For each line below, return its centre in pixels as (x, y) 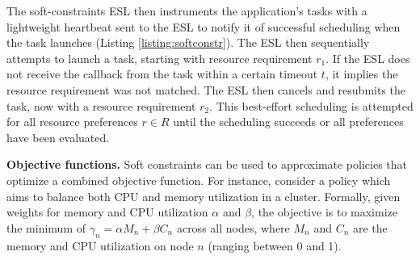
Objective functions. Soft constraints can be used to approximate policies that (207, 164)
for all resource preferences (72, 122)
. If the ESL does (368, 58)
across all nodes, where (233, 227)
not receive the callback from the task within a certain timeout (162, 74)
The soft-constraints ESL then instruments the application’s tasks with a (187, 10)
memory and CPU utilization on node (100, 245)
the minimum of (46, 227)
